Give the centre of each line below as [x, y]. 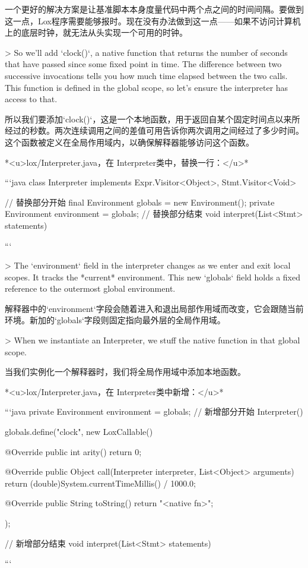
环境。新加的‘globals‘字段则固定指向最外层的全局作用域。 [115, 320]
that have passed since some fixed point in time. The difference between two [143, 64]
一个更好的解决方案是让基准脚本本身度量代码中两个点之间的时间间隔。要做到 [154, 9]
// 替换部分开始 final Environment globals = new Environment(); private [140, 202]
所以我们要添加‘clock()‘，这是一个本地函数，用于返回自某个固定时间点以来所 [153, 119]
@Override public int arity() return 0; [73, 451]
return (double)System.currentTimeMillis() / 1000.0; [100, 483]
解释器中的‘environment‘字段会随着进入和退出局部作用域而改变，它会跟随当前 [154, 308]
